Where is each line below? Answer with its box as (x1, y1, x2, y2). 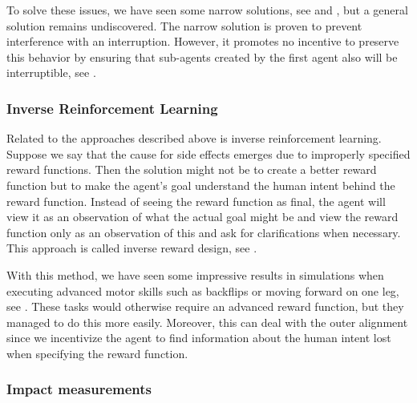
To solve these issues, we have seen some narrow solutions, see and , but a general (6, 2, 408, 18)
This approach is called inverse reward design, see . (6, 240, 257, 256)
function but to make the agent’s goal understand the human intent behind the (6, 176, 395, 193)
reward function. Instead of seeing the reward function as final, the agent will (6, 192, 386, 209)
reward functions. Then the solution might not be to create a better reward (6, 161, 377, 178)
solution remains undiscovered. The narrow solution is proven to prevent (6, 17, 362, 34)
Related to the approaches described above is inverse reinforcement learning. (6, 130, 382, 147)
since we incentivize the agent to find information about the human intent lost (6, 329, 391, 346)
